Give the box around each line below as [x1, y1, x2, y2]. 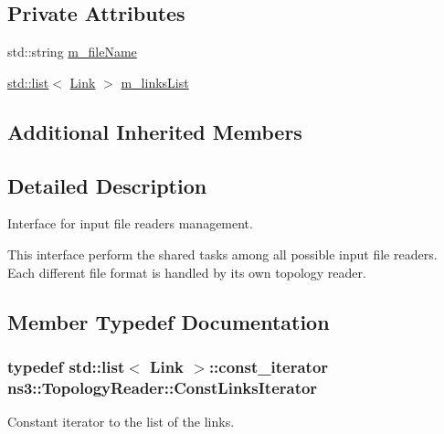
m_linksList [121, 72, 189, 91]
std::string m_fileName [7, 42, 137, 61]
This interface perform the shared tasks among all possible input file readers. [7, 244, 438, 263]
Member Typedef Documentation [7, 307, 330, 335]
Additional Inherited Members [7, 117, 302, 145]
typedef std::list [7, 355, 125, 377]
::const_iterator [208, 355, 329, 377]
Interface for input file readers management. [7, 214, 253, 233]
